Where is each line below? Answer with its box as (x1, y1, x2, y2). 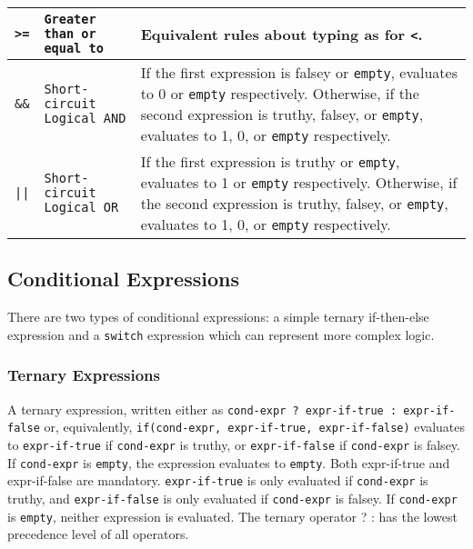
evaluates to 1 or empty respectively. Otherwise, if (140, 172, 458, 193)
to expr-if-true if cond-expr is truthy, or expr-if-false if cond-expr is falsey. (7, 434, 460, 454)
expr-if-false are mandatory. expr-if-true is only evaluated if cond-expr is (7, 471, 428, 490)
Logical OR (44, 200, 119, 215)
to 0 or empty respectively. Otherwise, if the (140, 83, 419, 104)
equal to (44, 41, 104, 55)
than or (44, 26, 96, 41)
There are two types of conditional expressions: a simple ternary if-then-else (7, 307, 429, 326)
